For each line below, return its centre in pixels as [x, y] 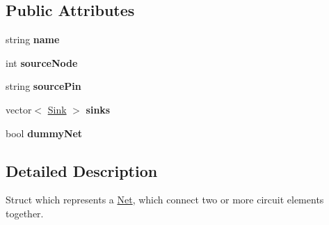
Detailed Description [82, 170]
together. [25, 213]
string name [33, 39]
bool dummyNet [44, 133]
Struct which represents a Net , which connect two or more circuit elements [165, 200]
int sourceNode [42, 62]
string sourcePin [43, 86]
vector [19, 109]
